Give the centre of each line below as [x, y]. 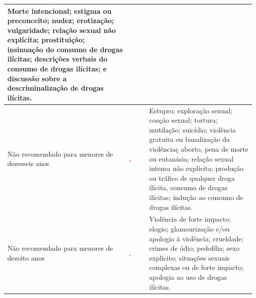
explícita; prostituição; [46, 40]
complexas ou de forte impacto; [196, 267]
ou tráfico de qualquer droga [192, 178]
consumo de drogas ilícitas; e [57, 69]
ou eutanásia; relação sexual [192, 158]
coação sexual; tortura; [184, 120]
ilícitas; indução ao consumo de [196, 197]
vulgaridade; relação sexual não [62, 30]
